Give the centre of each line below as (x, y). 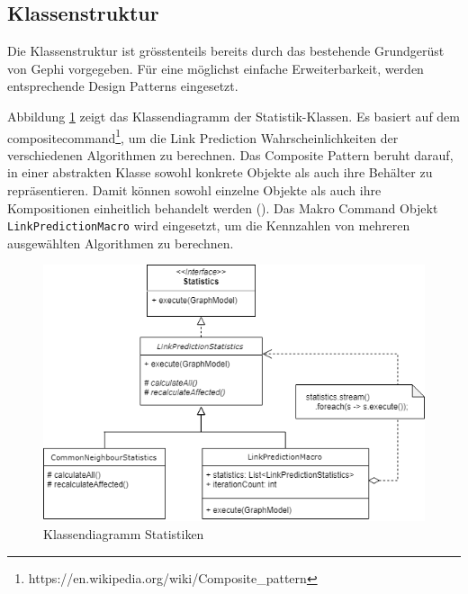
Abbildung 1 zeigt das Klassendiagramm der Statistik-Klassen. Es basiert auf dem (234, 116)
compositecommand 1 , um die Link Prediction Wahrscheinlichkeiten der (203, 136)
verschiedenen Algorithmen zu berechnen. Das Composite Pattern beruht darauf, (230, 154)
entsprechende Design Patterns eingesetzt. (123, 86)
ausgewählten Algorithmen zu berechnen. (121, 243)
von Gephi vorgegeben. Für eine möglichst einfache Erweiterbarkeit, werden (216, 68)
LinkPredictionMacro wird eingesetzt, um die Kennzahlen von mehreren (209, 225)
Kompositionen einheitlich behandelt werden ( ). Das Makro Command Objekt (223, 207)
